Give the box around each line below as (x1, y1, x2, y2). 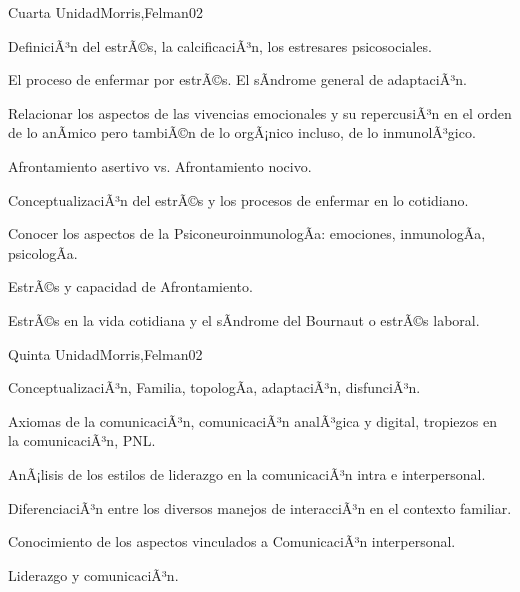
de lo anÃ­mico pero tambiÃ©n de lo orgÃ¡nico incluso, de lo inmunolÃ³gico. (8, 122, 476, 143)
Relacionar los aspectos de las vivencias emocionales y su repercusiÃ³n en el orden (8, 102, 512, 123)
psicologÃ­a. (8, 242, 78, 263)
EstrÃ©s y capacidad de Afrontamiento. (8, 276, 253, 297)
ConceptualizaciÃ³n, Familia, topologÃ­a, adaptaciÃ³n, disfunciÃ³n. (8, 377, 421, 398)
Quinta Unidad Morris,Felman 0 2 (8, 343, 203, 364)
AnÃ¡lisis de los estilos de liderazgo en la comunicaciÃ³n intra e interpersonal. (8, 463, 486, 484)
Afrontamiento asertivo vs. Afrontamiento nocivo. (8, 155, 312, 176)
